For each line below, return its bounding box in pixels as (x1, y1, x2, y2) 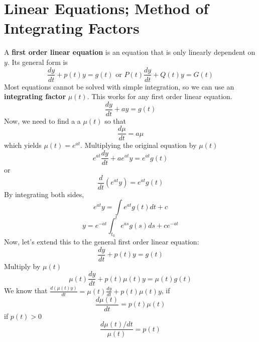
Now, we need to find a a (4, 115, 81, 126)
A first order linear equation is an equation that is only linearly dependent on (4, 47, 255, 57)
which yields (4, 140, 42, 150)
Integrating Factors (4, 18, 140, 38)
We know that (4, 285, 48, 296)
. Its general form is (7, 56, 68, 67)
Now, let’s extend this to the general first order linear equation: (4, 236, 199, 247)
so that (104, 115, 126, 126)
